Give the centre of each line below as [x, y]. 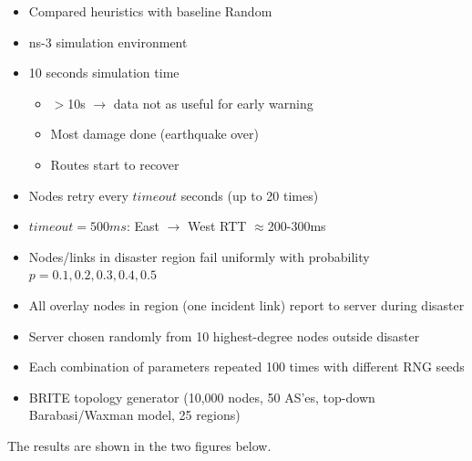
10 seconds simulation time [104, 73]
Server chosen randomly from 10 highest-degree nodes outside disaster [224, 335]
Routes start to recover [115, 164]
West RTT [217, 226]
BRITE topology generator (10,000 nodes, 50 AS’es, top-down [202, 397]
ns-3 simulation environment [108, 42]
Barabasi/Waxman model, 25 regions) [134, 415]
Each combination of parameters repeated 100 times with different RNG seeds [246, 367]
